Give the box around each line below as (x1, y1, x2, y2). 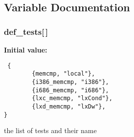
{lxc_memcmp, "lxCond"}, (32, 95, 112, 102)
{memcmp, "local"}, (32, 70, 95, 78)
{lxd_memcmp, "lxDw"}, (32, 103, 106, 110)
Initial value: (4, 45, 47, 55)
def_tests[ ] (4, 25, 48, 37)
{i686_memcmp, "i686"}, (32, 86, 109, 94)
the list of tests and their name (4, 125, 97, 136)
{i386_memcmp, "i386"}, (32, 78, 109, 85)
